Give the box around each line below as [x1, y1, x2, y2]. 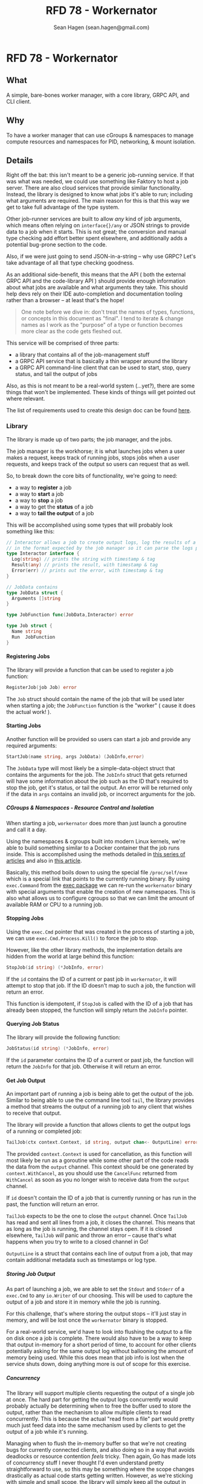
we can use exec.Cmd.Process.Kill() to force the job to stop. [6, 935, 158, 942]
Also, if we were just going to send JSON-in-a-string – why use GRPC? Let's [6, 252, 196, 260]
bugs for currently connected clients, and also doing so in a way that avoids [6, 1446, 195, 1453]
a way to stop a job [14, 496, 63, 504]
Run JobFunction [11, 634, 56, 640]
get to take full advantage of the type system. [6, 203, 120, 211]
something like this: [6, 527, 55, 535]
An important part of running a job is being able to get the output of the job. [6, 1090, 194, 1098]
